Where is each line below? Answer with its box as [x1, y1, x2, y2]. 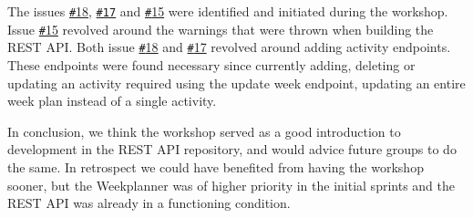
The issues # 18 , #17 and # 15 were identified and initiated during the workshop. [7, 2, 448, 20]
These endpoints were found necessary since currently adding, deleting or [7, 55, 416, 74]
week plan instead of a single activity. [7, 91, 217, 110]
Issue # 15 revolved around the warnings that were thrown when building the [7, 19, 434, 38]
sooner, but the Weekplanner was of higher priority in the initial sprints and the [7, 175, 455, 194]
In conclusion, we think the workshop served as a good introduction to [7, 121, 401, 140]
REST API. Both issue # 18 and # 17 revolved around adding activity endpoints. [7, 37, 451, 57]
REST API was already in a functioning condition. [7, 193, 291, 213]
